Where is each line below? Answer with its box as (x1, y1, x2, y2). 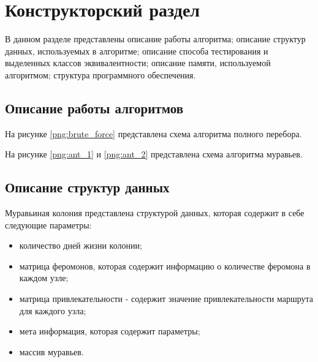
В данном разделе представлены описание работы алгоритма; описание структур (5, 32, 306, 45)
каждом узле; (19, 271, 69, 284)
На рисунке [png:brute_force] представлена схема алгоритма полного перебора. (5, 127, 302, 140)
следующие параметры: (5, 218, 92, 231)
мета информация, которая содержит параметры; (19, 325, 200, 337)
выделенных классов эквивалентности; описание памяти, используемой (5, 56, 271, 69)
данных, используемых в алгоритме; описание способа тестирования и (5, 44, 268, 57)
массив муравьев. (19, 345, 84, 358)
